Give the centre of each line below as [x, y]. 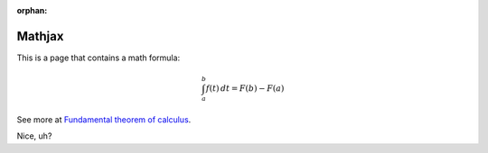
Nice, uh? [34, 136]
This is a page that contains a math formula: [99, 58]
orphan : [32, 10]
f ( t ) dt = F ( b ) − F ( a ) [245, 89]
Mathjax [40, 36]
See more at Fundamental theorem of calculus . [104, 119]
